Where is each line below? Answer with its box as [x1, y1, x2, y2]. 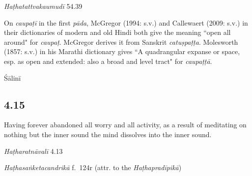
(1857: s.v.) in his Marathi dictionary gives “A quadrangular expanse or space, [4, 46, 240, 57]
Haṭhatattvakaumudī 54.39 [4, 1, 83, 11]
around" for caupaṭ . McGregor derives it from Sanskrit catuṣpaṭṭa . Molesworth [4, 36, 238, 47]
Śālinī [4, 72, 21, 83]
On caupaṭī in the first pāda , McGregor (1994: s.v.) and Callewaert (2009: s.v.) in [4, 17, 248, 28]
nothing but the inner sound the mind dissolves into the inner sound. [4, 129, 212, 139]
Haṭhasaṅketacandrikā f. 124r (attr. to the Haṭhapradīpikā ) [4, 162, 182, 173]
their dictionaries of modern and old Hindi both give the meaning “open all [4, 27, 231, 37]
